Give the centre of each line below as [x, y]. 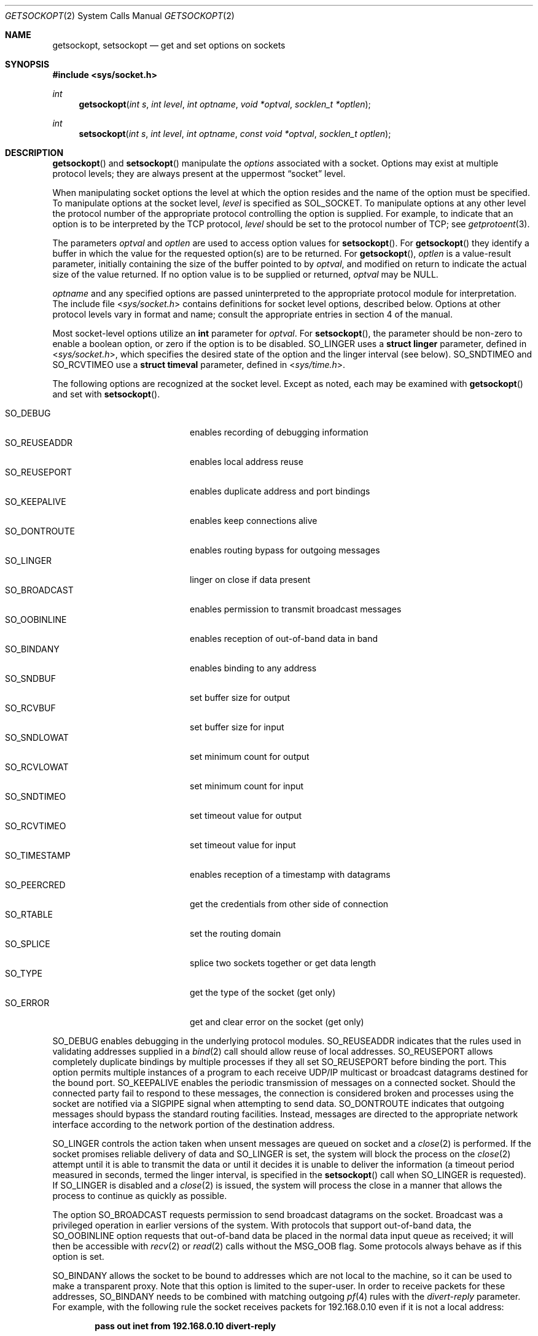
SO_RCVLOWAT [37, 767]
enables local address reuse [247, 462]
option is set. [78, 1256]
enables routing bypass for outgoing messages [285, 550]
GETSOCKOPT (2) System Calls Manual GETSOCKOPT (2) [120, 16]
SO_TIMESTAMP [38, 855]
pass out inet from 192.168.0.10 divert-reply [185, 1326]
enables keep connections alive [254, 521]
